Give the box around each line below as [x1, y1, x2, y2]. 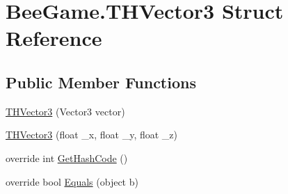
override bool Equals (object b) [6, 174, 138, 188]
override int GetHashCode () [6, 150, 128, 165]
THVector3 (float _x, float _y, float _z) [6, 127, 177, 142]
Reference [6, 24, 102, 52]
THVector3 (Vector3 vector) [6, 104, 125, 118]
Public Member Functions [6, 71, 196, 92]
